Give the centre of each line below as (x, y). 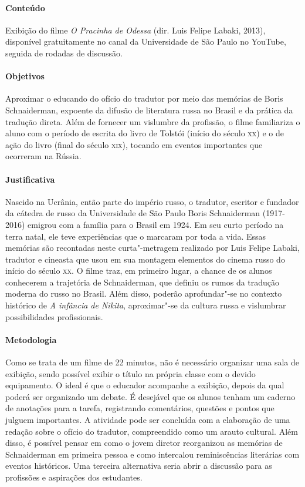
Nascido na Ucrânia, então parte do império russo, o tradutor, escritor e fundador (152, 201)
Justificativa (30, 179)
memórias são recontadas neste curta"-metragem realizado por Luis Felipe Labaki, (152, 248)
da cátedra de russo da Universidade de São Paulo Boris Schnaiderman (133, 213)
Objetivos (25, 76)
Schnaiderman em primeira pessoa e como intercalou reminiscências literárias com (152, 454)
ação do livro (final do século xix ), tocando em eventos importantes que (134, 144)
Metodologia (31, 339)
